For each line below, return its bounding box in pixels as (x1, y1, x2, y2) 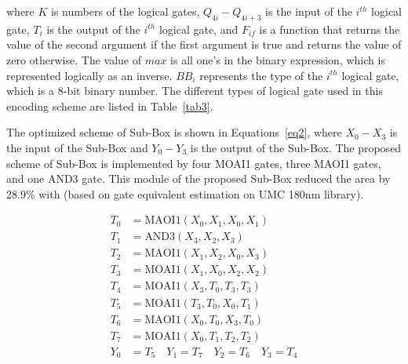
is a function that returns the (259, 20, 400, 37)
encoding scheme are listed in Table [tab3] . (6, 97, 213, 114)
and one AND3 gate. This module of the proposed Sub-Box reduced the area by (6, 170, 391, 187)
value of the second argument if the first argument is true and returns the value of (6, 36, 402, 53)
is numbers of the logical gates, (51, 3, 200, 19)
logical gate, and (158, 20, 239, 37)
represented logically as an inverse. (6, 67, 173, 83)
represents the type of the (199, 67, 323, 83)
